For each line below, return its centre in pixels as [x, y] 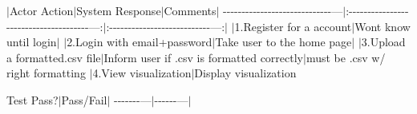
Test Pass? [32, 99]
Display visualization [245, 73]
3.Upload [383, 42]
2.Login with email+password [140, 42]
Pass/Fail [84, 99]
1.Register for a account [293, 26]
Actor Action [41, 10]
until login [32, 42]
